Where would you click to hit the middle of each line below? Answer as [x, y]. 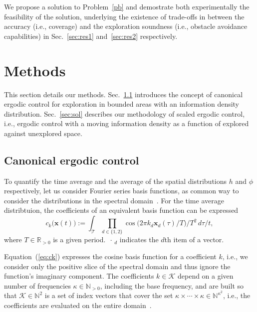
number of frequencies [37, 285]
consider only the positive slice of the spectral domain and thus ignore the [117, 266]
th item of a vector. [194, 239]
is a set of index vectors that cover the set [109, 295]
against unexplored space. [43, 133]
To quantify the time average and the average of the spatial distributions [116, 181]
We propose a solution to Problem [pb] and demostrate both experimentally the [127, 6]
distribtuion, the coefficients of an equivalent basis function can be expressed [121, 210]
